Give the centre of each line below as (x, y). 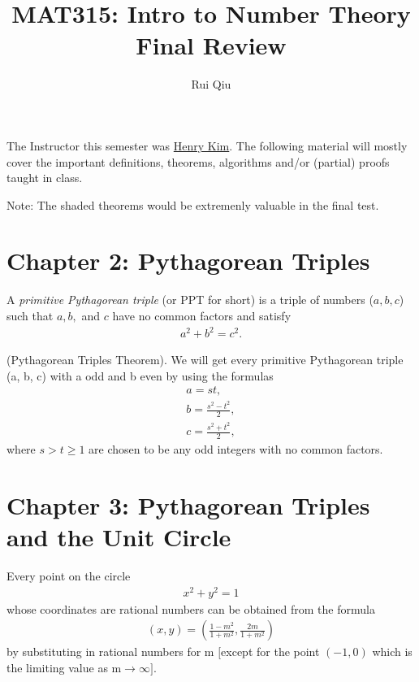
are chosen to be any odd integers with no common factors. (236, 449)
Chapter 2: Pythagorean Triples (188, 261)
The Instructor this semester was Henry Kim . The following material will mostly (207, 145)
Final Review (211, 45)
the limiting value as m (64, 667)
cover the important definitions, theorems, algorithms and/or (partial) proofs (198, 161)
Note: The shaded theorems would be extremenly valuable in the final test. (193, 204)
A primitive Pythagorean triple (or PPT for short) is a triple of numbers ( (190, 300)
